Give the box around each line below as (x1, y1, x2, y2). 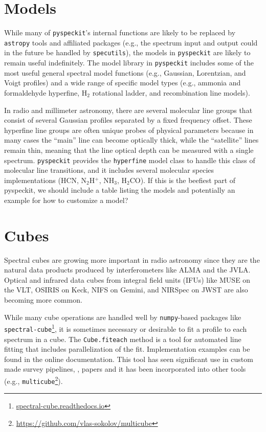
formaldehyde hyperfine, (4, 87, 80, 98)
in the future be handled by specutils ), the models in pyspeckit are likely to (4, 47, 251, 58)
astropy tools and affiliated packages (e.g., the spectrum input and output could (4, 37, 258, 48)
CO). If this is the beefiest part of (129, 174, 236, 185)
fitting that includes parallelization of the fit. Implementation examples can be (4, 344, 250, 354)
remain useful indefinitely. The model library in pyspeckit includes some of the (4, 57, 254, 68)
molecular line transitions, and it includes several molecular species (4, 165, 214, 175)
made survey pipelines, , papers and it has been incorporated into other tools (4, 363, 246, 374)
